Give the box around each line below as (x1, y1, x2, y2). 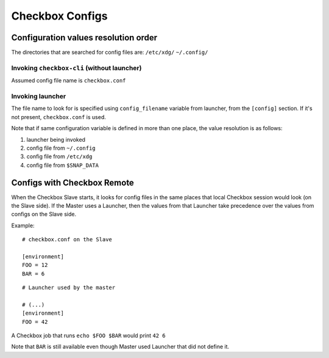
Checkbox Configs (11, 9, 108, 23)
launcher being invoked (26, 136, 85, 143)
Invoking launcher (11, 92, 66, 100)
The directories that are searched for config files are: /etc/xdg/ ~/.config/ (11, 49, 208, 56)
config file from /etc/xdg (26, 153, 93, 160)
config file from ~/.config (26, 144, 96, 152)
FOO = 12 (22, 261, 48, 269)
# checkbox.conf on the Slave (22, 236, 113, 243)
